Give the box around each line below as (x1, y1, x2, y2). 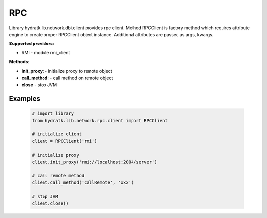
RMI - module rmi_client (21, 49, 70, 55)
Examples (9, 94, 41, 103)
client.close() (32, 201, 69, 206)
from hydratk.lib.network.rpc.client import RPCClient (32, 118, 168, 123)
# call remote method (32, 173, 85, 178)
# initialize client (32, 131, 82, 137)
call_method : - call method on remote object (21, 75, 113, 81)
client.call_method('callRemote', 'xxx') (32, 180, 134, 185)
